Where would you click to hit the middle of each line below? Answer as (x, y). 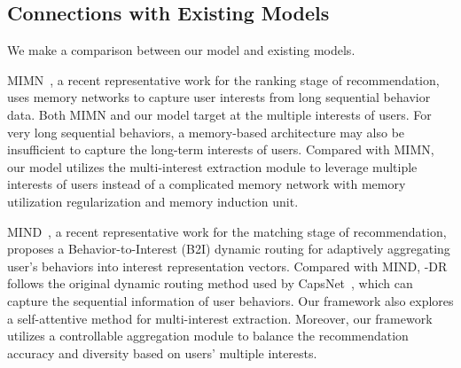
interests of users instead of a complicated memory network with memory (207, 184)
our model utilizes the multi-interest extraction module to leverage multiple (212, 166)
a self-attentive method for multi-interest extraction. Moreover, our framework (220, 318)
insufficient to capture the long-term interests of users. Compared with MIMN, (221, 149)
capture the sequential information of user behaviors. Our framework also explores (230, 300)
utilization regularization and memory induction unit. (153, 201)
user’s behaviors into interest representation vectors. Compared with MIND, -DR (227, 266)
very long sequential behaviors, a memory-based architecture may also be (206, 132)
